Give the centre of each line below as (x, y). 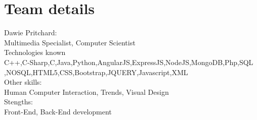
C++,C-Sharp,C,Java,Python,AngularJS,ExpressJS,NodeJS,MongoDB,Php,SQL (129, 62)
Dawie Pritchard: (31, 33)
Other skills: (23, 82)
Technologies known (35, 52)
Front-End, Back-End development (58, 111)
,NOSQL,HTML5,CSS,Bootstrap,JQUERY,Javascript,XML (96, 72)
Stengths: (18, 102)
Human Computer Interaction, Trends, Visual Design (87, 92)
